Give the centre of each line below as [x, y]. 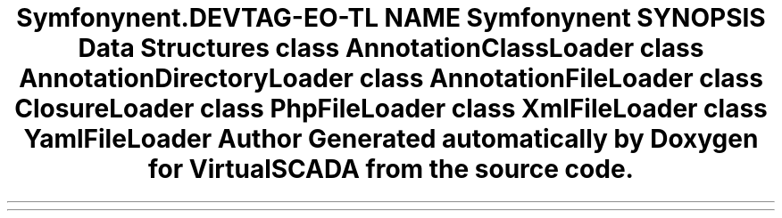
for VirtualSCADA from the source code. [391, 169]
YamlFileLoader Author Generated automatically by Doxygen [391, 139]
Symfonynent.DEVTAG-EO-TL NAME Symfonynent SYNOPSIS [391, 18]
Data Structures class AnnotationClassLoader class [391, 48]
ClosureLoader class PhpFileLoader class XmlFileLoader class [391, 109]
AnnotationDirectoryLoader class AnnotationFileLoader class [391, 78]
